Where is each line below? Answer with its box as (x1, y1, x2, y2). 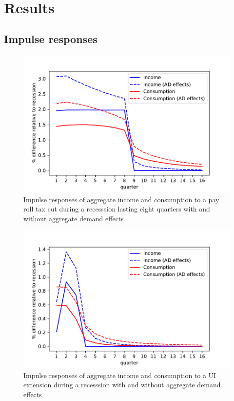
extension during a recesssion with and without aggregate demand (23, 380, 221, 390)
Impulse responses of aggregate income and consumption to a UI (23, 370, 216, 380)
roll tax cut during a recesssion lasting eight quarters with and (23, 204, 210, 214)
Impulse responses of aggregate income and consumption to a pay (23, 194, 219, 204)
